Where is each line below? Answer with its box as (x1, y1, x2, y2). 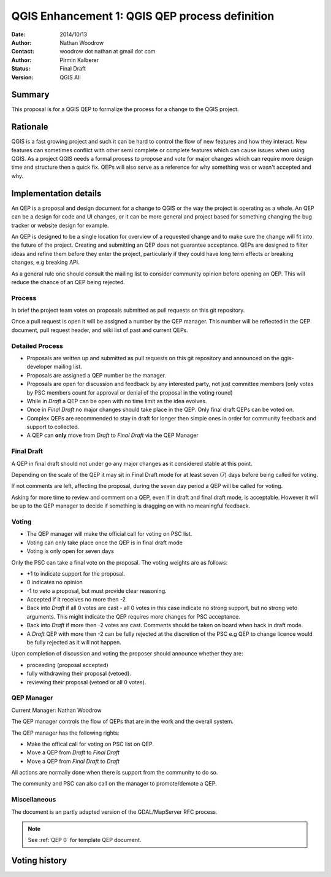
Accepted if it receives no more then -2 (26, 596, 126, 603)
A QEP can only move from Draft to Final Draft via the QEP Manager (26, 431, 199, 439)
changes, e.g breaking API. (11, 258, 80, 266)
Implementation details (11, 188, 102, 199)
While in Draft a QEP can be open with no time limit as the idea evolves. (26, 397, 207, 404)
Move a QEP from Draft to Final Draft (26, 749, 120, 756)
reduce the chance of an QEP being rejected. (11, 278, 126, 285)
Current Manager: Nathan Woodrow (11, 706, 102, 714)
